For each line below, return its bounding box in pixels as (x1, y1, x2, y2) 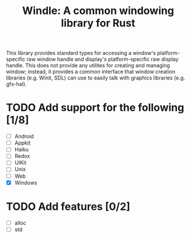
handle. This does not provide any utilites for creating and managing (6, 62, 171, 69)
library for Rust (61, 16, 136, 30)
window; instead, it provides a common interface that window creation (6, 68, 175, 75)
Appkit (14, 139, 31, 147)
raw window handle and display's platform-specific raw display (26, 56, 179, 63)
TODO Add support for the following (6, 101, 185, 115)
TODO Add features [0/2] (6, 200, 130, 213)
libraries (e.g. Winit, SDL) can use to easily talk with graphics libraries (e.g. (6, 74, 185, 81)
